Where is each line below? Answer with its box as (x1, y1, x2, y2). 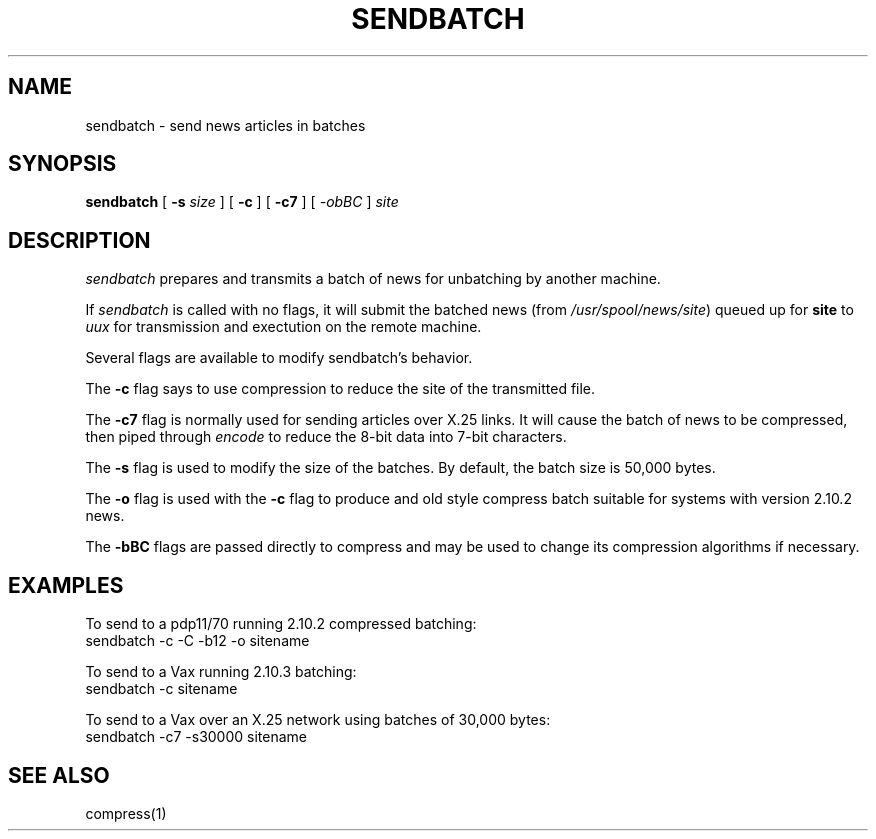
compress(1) (85, 804, 167, 822)
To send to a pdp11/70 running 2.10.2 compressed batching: (85, 615, 477, 633)
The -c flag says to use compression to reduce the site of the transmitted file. (85, 380, 596, 398)
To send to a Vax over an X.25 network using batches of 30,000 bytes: (85, 711, 551, 729)
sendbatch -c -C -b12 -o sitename (85, 632, 310, 650)
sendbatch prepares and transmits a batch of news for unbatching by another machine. (85, 270, 661, 288)
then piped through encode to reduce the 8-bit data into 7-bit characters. (85, 428, 567, 446)
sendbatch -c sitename (85, 680, 238, 698)
